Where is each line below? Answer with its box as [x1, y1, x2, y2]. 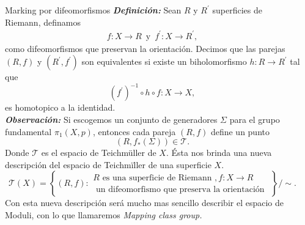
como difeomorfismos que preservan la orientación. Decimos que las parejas [5, 42, 285, 54]
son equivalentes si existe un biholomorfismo [81, 55, 247, 68]
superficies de [212, 4, 262, 16]
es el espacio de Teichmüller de [41, 146, 156, 159]
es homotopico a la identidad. [5, 101, 116, 114]
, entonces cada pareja [92, 125, 176, 138]
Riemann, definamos [5, 15, 81, 28]
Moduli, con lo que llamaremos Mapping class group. [5, 208, 202, 221]
